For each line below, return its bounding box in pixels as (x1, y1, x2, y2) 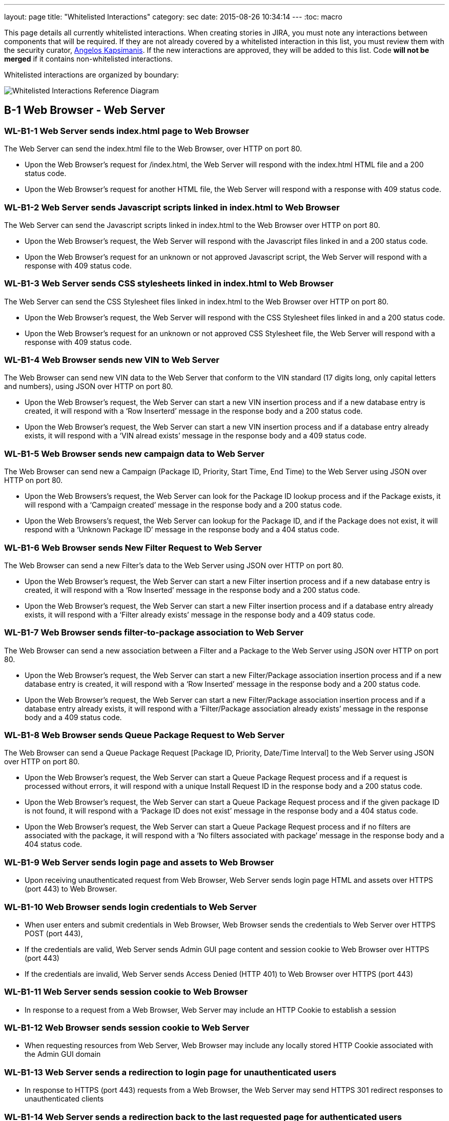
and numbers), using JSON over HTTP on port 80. (4, 382, 173, 391)
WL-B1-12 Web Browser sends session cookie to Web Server (4, 1022, 250, 1033)
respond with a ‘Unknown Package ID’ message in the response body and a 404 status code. (25, 525, 339, 534)
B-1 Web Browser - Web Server (4, 104, 166, 117)
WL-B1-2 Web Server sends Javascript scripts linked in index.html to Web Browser (4, 202, 340, 212)
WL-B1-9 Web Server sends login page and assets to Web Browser (4, 857, 274, 867)
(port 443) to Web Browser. (25, 884, 117, 894)
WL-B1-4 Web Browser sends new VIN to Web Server (4, 355, 219, 365)
